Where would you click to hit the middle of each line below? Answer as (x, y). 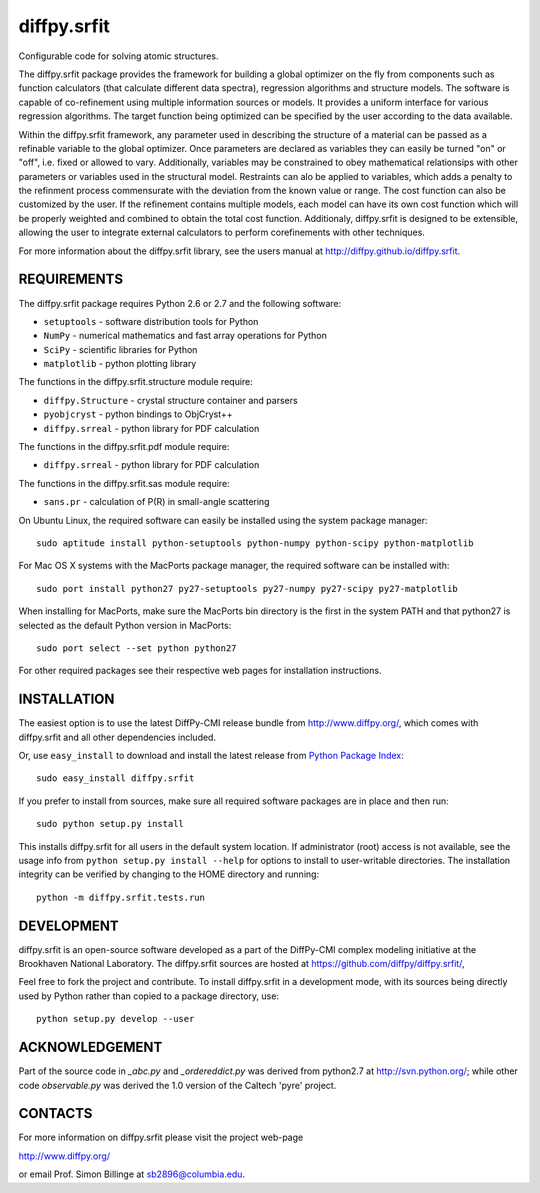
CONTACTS (55, 1113)
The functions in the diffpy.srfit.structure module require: (136, 382)
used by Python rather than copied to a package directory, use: (149, 996)
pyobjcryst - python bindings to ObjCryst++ (138, 414)
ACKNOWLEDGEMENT (90, 1047)
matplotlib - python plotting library (120, 364)
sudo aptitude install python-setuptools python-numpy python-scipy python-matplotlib (255, 543)
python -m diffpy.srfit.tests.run (120, 897)
